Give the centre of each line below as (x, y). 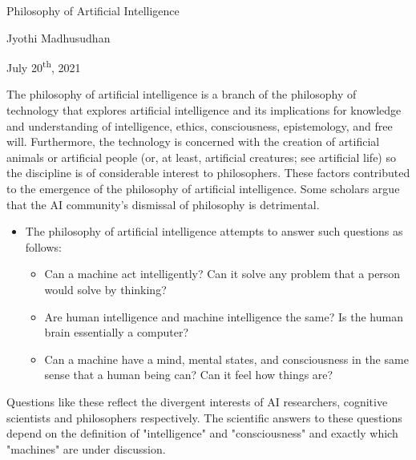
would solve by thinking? (105, 289)
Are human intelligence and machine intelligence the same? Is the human (224, 316)
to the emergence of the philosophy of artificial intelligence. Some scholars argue (203, 188)
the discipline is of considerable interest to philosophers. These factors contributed (208, 173)
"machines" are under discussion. (86, 448)
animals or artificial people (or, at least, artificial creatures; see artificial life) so (201, 157)
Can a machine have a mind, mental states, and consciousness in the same (226, 359)
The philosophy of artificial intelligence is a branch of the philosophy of (182, 94)
